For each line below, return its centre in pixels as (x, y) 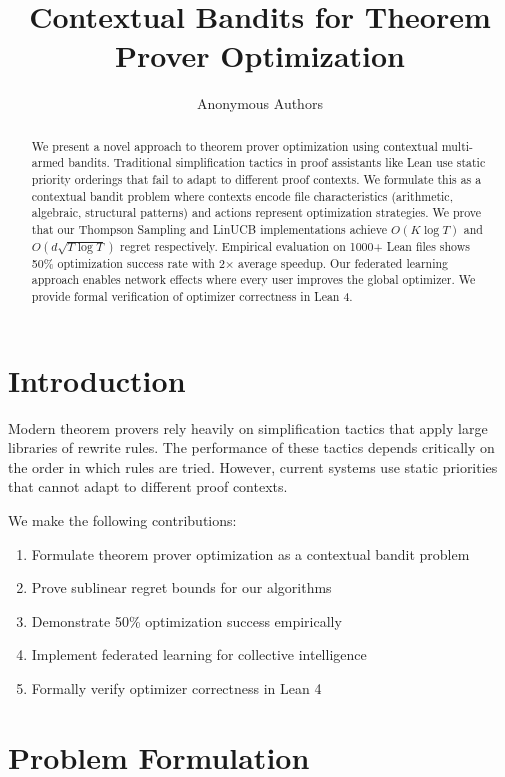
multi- (457, 145)
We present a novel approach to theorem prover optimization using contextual (234, 145)
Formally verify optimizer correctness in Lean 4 (176, 687)
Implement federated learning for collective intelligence (199, 654)
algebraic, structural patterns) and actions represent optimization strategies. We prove (256, 212)
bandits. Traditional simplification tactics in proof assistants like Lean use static (277, 162)
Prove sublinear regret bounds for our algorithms (181, 587)
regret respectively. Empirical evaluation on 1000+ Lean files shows (295, 245)
